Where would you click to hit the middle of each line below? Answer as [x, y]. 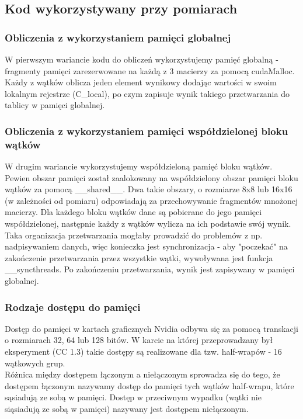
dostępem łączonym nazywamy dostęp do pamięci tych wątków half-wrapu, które [149, 385]
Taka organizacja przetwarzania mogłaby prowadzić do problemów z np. [134, 235]
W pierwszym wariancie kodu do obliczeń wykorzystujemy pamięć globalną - [142, 59]
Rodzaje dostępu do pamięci [73, 307]
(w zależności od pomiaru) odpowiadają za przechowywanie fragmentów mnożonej [151, 200]
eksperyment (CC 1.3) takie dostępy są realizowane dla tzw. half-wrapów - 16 [143, 352]
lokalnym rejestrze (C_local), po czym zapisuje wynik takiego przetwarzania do [147, 93]
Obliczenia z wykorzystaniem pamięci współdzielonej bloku [147, 131]
